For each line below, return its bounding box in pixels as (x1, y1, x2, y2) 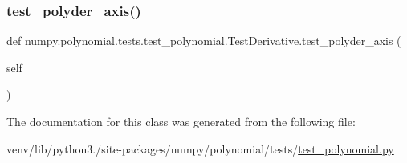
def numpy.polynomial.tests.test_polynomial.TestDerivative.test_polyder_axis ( (6, 32, 401, 49)
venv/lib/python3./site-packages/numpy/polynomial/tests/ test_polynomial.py (6, 140, 394, 157)
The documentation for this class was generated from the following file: (6, 113, 356, 129)
